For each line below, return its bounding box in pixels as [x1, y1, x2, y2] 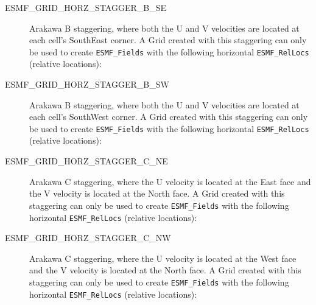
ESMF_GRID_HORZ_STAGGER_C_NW [5, 231, 171, 244]
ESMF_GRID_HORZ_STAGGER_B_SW [5, 78, 169, 91]
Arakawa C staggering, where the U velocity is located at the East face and [29, 175, 311, 188]
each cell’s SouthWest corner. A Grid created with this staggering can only [29, 110, 308, 123]
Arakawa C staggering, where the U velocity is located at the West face [29, 251, 297, 264]
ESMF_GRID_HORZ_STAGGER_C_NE [5, 155, 168, 167]
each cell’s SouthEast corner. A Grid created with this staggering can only [29, 33, 307, 46]
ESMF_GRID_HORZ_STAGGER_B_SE [5, 1, 166, 13]
